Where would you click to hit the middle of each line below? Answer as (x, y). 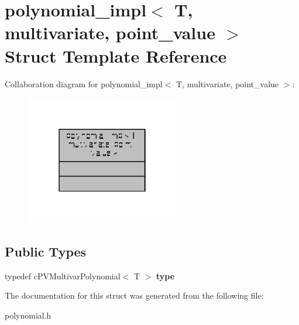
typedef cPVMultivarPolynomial (63, 276)
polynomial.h (28, 315)
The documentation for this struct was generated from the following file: (134, 295)
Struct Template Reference (116, 55)
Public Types (46, 251)
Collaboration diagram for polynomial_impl (84, 83)
